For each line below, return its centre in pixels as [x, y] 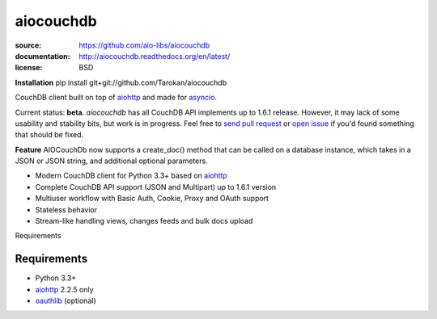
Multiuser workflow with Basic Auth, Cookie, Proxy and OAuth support [152, 199]
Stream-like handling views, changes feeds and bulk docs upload [144, 221]
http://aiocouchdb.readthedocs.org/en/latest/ [155, 56]
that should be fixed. [49, 135]
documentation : [42, 56]
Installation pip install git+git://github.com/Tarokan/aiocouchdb [121, 82]
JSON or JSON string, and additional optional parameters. [111, 161]
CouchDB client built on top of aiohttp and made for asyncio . [116, 98]
